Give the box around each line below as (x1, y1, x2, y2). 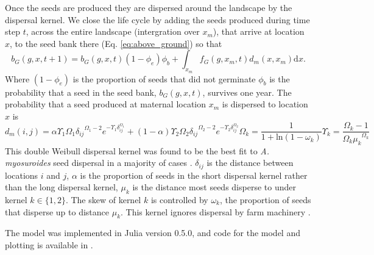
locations (5, 168, 38, 181)
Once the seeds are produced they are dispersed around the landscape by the (5, 1, 292, 13)
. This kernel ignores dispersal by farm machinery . (121, 205, 311, 218)
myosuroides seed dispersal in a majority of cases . (5, 156, 192, 169)
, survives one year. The (202, 85, 292, 98)
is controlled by (150, 193, 208, 206)
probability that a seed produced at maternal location (5, 98, 206, 110)
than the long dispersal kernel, (5, 181, 118, 193)
